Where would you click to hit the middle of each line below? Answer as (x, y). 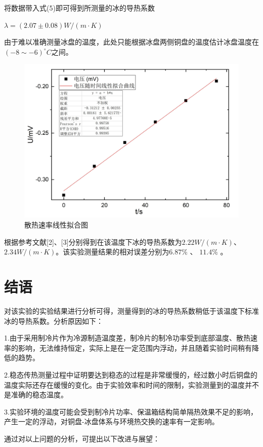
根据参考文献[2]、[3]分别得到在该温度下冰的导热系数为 (93, 241)
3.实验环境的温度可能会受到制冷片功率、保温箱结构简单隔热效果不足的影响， (131, 411)
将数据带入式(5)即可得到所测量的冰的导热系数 (79, 8)
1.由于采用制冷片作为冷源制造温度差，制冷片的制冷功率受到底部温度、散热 (127, 338)
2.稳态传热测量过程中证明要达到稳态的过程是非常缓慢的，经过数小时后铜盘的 (131, 374)
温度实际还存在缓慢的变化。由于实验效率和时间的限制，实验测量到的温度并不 (131, 384)
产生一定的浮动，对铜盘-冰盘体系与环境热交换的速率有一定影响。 (112, 421)
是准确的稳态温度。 (36, 395)
